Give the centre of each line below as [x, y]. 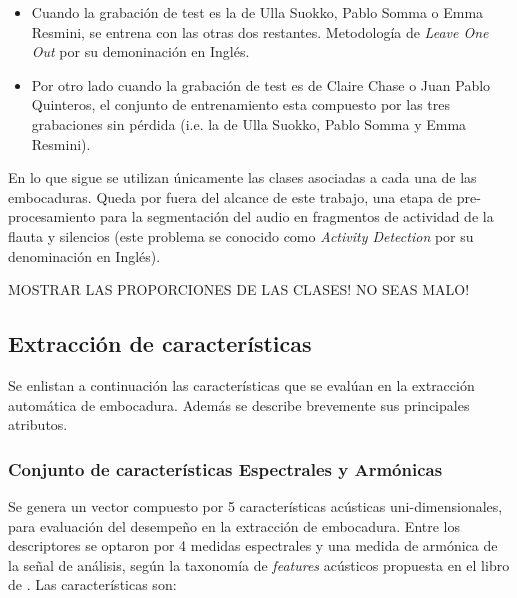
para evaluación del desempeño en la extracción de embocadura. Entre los [234, 525]
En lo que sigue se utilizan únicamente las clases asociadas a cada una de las [242, 177]
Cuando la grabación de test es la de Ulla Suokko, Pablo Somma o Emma [257, 12]
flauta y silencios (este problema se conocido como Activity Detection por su [241, 235]
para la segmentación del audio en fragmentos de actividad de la [296, 216]
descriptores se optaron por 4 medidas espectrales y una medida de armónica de [253, 545]
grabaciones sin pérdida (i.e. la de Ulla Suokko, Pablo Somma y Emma [249, 123]
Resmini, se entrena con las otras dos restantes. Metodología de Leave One [260, 31]
